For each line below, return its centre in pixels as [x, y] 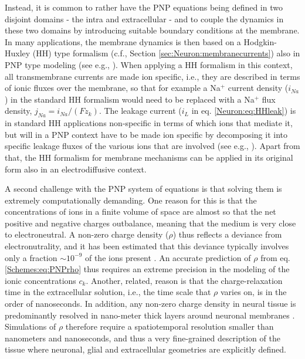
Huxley [18, 53]
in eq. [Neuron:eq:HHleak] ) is [244, 111]
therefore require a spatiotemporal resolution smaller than [170, 326]
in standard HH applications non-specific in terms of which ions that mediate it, [149, 123]
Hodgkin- [260, 41]
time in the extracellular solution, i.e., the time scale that [108, 292]
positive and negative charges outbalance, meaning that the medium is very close [150, 223]
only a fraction [31, 257]
